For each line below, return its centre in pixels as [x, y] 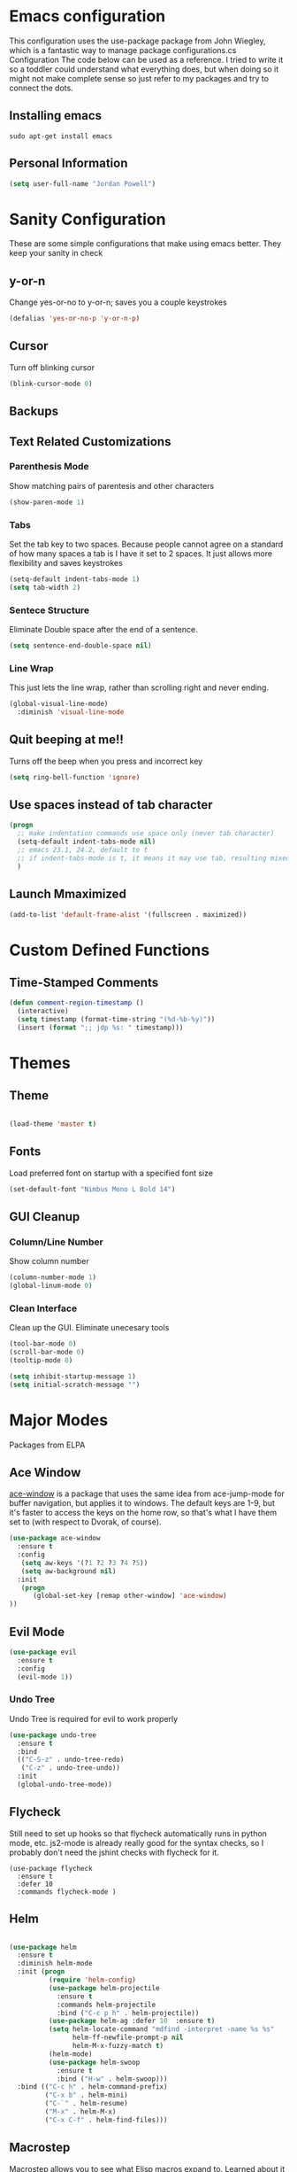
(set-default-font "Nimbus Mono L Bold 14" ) [92, 1189]
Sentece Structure [49, 610]
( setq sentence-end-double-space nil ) [80, 646]
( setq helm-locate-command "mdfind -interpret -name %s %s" [161, 2029]
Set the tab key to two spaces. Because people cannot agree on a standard [146, 544]
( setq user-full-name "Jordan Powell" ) [83, 183]
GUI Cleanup [45, 1217]
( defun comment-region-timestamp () [76, 1003]
